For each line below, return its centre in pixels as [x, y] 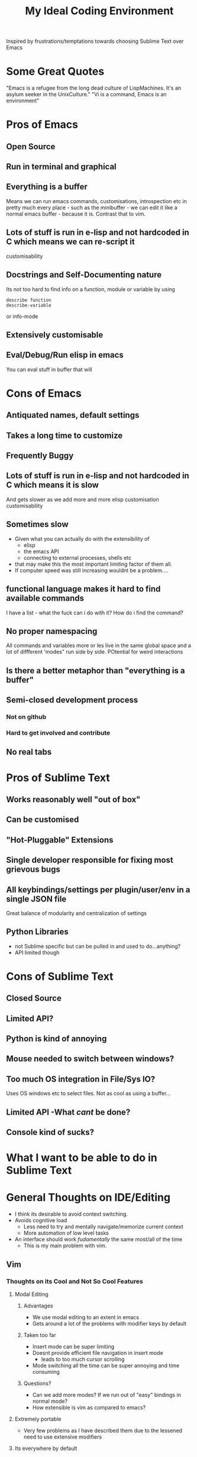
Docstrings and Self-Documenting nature [84, 275]
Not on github [26, 717]
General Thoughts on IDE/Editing [88, 1198]
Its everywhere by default [46, 1448]
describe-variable [29, 305]
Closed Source [34, 999]
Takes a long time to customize [64, 435]
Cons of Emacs [44, 393]
